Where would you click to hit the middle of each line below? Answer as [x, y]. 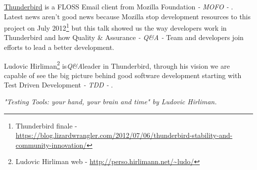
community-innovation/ [51, 145]
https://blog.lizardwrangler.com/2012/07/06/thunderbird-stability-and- [124, 135]
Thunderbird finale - [46, 125]
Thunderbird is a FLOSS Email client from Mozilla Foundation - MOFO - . [119, 6]
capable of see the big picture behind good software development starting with [123, 75]
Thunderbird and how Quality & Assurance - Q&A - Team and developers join [124, 37]
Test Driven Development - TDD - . [59, 85]
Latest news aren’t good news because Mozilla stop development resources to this [128, 16]
